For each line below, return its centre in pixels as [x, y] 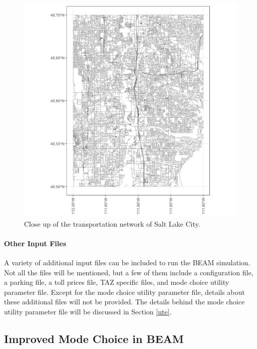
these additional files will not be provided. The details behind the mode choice [124, 302]
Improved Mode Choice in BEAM [94, 338]
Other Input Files [35, 243]
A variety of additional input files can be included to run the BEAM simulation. [127, 262]
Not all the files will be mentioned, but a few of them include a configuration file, [129, 272]
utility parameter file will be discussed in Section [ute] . [88, 311]
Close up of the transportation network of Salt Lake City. [112, 223]
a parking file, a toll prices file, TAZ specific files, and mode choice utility [117, 282]
